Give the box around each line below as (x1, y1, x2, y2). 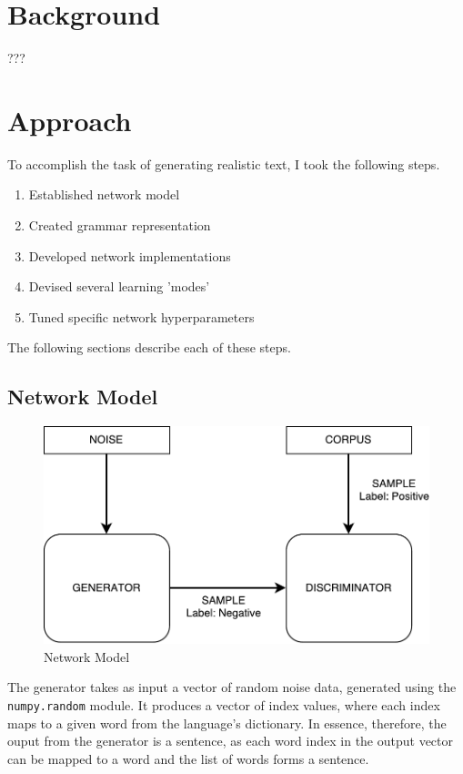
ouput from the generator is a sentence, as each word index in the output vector (7, 731, 454, 750)
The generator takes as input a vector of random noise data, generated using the (7, 677, 457, 697)
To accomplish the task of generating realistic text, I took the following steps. (7, 154, 440, 173)
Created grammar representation (28, 216, 211, 235)
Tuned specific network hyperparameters (28, 307, 255, 326)
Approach (7, 101, 132, 138)
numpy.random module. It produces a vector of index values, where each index (7, 695, 440, 714)
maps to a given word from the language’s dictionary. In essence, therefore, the (7, 713, 447, 732)
